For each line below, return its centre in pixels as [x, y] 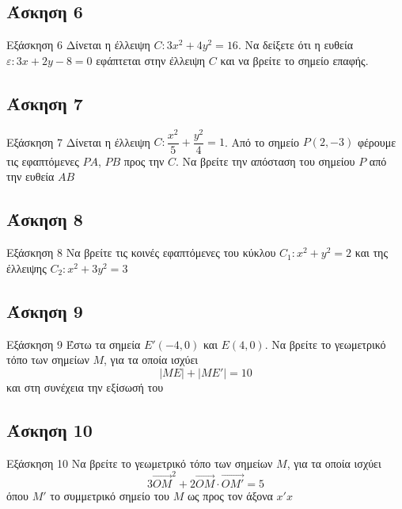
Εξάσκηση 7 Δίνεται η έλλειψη [78, 142]
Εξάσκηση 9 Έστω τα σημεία [74, 344]
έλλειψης [27, 268]
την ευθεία [30, 176]
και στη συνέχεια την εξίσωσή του [85, 387]
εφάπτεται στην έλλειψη [151, 60]
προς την [144, 161]
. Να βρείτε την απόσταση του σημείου [265, 161]
